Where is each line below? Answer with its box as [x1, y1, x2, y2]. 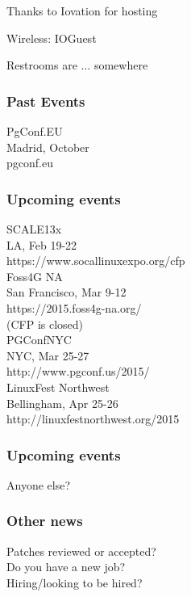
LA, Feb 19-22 [6, 236, 77, 253]
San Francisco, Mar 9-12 [6, 284, 127, 301]
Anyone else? [6, 476, 71, 493]
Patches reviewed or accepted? [6, 542, 156, 559]
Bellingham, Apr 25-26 [6, 394, 118, 411]
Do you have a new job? [6, 558, 126, 575]
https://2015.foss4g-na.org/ [6, 299, 142, 316]
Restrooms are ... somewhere [6, 57, 148, 74]
